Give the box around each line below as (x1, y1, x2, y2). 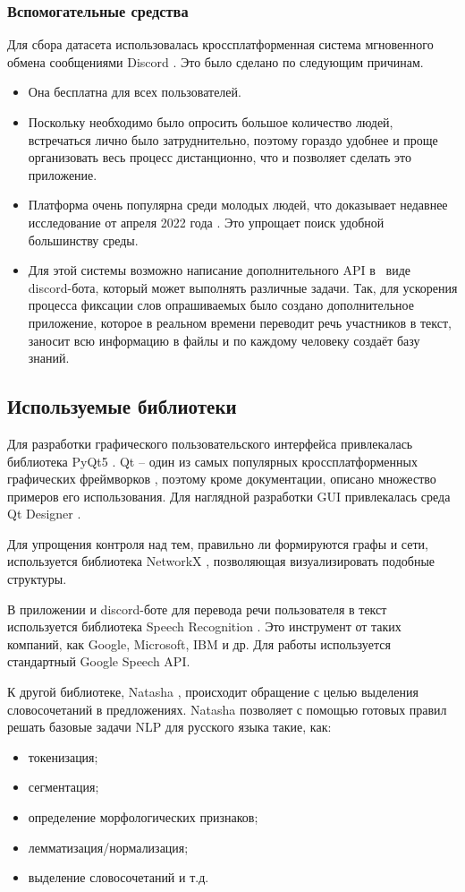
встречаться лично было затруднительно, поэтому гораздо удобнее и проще (28, 130, 438, 149)
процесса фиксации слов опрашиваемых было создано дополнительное (28, 296, 414, 314)
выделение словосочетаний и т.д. (28, 868, 209, 887)
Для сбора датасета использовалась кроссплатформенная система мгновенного (7, 35, 434, 54)
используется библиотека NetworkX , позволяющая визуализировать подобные (7, 552, 435, 570)
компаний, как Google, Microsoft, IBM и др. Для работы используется (7, 634, 391, 653)
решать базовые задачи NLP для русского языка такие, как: (7, 717, 332, 736)
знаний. (28, 348, 70, 367)
